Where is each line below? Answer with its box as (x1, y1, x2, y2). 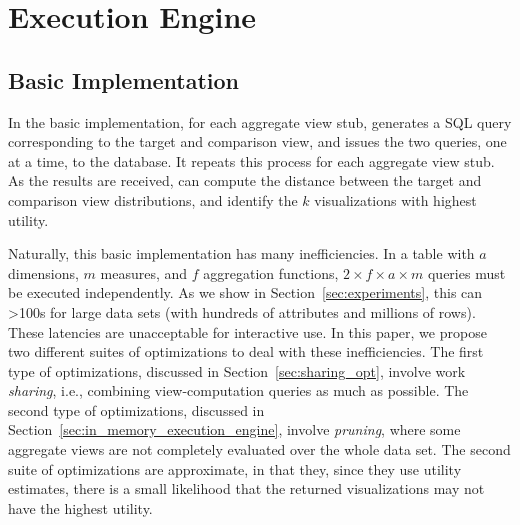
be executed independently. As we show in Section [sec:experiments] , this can (8, 282, 483, 303)
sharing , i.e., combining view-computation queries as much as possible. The (8, 380, 469, 401)
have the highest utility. (8, 497, 153, 518)
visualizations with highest (314, 189, 477, 210)
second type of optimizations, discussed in (8, 399, 265, 420)
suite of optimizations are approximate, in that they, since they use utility (8, 458, 462, 479)
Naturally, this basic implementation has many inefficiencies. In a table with (8, 243, 475, 264)
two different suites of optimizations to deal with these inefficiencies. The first (8, 341, 484, 362)
